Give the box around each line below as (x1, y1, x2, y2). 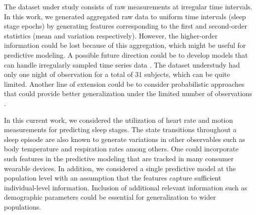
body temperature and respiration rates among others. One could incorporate (4, 143, 239, 154)
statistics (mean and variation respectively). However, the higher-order (4, 30, 218, 40)
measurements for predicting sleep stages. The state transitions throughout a (4, 124, 237, 135)
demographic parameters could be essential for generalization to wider (4, 192, 216, 202)
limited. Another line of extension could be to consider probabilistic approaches (4, 78, 245, 89)
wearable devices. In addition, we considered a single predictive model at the (4, 163, 236, 173)
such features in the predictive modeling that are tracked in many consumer (4, 153, 234, 163)
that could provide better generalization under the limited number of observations (4, 88, 253, 99)
